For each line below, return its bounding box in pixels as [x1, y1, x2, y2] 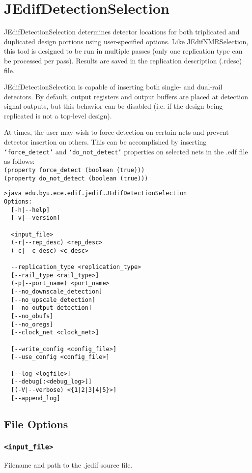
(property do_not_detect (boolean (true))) [4, 175, 148, 182]
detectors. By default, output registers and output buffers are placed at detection [4, 91, 248, 101]
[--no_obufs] [11, 313, 54, 320]
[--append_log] [11, 394, 60, 402]
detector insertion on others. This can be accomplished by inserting [4, 137, 207, 147]
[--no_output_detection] [11, 304, 92, 312]
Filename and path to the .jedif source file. [4, 459, 133, 470]
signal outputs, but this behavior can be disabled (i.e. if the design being [4, 101, 223, 111]
